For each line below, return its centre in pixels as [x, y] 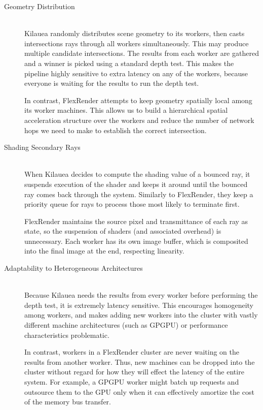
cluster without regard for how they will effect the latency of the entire [134, 372]
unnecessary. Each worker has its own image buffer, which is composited [136, 241]
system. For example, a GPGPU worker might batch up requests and [132, 382]
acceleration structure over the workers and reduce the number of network [139, 120]
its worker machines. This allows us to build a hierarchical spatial [126, 110]
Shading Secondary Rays [42, 147]
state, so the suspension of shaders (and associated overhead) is [123, 231]
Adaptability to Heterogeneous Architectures [73, 268]
